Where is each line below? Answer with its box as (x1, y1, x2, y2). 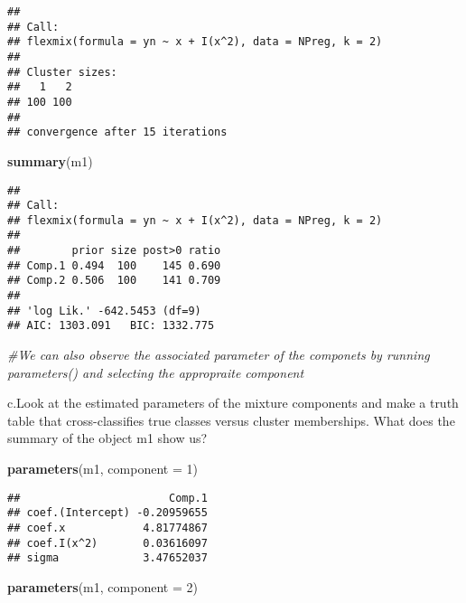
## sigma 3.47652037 (7, 551, 208, 565)
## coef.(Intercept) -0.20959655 (7, 506, 208, 520)
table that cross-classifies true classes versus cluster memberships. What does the (7, 410, 455, 429)
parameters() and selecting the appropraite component (7, 363, 304, 382)
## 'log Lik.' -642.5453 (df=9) (7, 304, 201, 317)
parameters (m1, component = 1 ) (7, 459, 198, 478)
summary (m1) (7, 151, 93, 170)
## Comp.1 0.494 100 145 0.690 (7, 259, 221, 272)
